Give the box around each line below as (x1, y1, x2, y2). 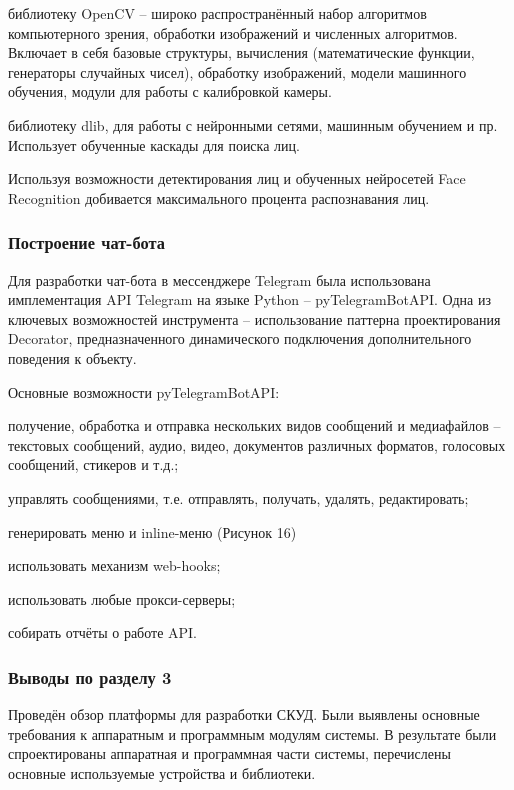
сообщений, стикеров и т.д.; (8, 454, 179, 475)
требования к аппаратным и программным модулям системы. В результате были (8, 723, 497, 744)
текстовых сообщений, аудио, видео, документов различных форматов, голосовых (8, 434, 506, 455)
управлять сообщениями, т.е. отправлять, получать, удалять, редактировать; (8, 487, 469, 508)
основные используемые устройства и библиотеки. (8, 762, 316, 783)
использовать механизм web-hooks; (8, 555, 221, 576)
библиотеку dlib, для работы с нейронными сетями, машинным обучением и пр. (8, 114, 498, 135)
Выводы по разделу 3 (8, 664, 172, 689)
